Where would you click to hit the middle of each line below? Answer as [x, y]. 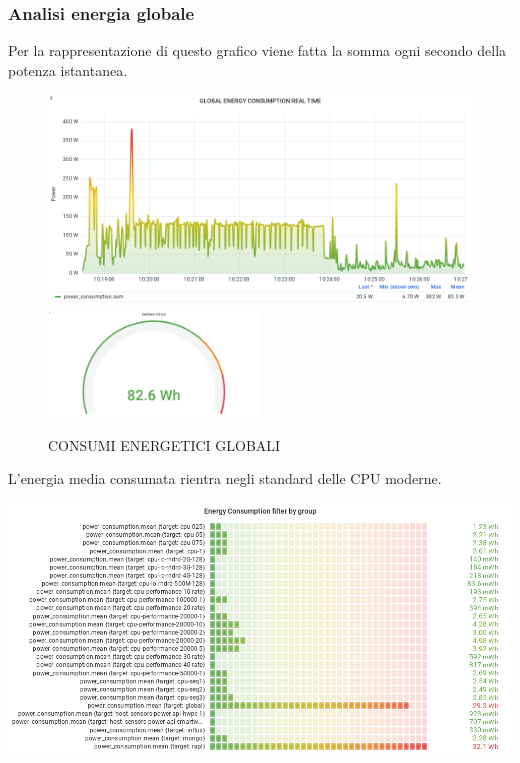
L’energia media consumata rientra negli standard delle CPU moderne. [225, 478]
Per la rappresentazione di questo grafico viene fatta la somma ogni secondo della [257, 50]
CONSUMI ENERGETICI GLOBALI [164, 444]
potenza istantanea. [68, 69]
